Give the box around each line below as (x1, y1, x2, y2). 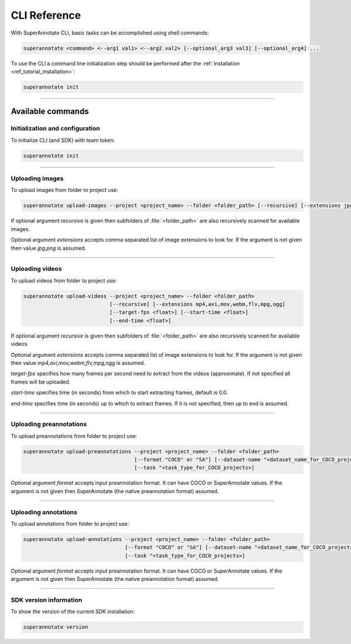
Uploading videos (11, 265, 63, 273)
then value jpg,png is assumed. (11, 244, 87, 252)
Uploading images (11, 174, 64, 182)
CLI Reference (11, 9, 81, 22)
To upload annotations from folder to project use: (11, 520, 129, 527)
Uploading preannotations (11, 420, 87, 428)
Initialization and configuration (11, 125, 101, 133)
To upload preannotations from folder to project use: (11, 432, 137, 439)
